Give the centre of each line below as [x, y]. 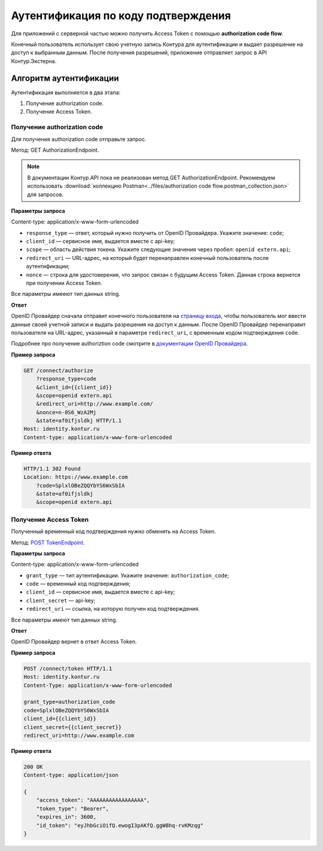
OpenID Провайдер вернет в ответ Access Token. [74, 642]
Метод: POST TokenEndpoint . [48, 542]
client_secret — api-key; [61, 600]
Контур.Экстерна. [34, 61]
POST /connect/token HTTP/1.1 [68, 668]
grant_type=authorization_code [70, 702]
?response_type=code [66, 379]
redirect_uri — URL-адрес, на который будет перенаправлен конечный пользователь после [147, 258]
